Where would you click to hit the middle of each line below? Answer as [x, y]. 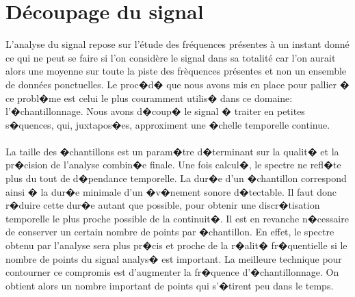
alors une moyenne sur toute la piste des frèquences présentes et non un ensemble [176, 71]
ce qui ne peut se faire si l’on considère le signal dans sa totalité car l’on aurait [171, 57]
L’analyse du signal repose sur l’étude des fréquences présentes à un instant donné [177, 44]
